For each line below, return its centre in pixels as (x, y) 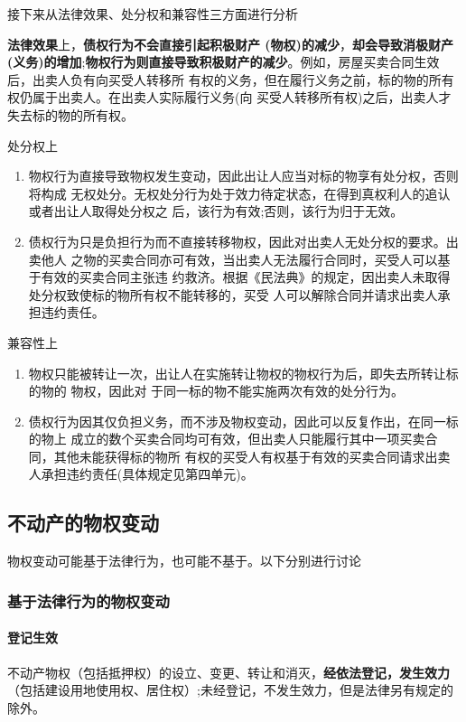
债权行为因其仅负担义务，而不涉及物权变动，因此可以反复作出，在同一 (237, 421)
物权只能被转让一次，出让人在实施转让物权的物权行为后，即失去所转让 (237, 373)
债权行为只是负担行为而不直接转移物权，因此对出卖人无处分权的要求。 (237, 241)
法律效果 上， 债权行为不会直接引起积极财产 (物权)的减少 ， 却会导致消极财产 (230, 44)
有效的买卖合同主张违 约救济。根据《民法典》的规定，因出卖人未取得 (246, 277)
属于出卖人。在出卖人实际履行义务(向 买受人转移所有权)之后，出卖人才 (242, 97)
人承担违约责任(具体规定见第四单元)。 (141, 474)
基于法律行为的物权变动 (89, 600)
